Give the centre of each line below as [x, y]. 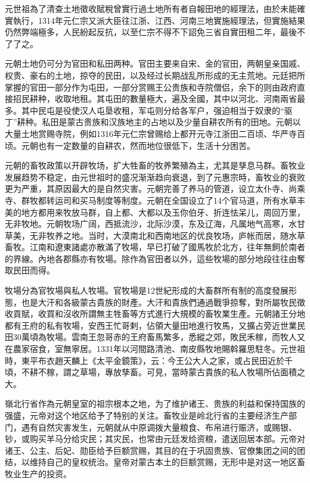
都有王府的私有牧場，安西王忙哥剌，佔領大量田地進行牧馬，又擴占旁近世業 [151, 325]
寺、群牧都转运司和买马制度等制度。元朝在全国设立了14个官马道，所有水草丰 [155, 200]
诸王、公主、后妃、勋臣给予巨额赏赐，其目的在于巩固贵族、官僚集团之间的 [151, 450]
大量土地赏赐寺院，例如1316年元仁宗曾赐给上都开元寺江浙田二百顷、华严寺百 [155, 133]
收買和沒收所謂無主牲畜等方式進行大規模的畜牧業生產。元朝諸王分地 [171, 314]
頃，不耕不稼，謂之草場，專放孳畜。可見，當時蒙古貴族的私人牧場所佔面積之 [155, 372]
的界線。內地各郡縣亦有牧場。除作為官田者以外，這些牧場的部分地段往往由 [151, 258]
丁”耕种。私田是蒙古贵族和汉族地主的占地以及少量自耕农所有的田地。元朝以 [153, 122]
